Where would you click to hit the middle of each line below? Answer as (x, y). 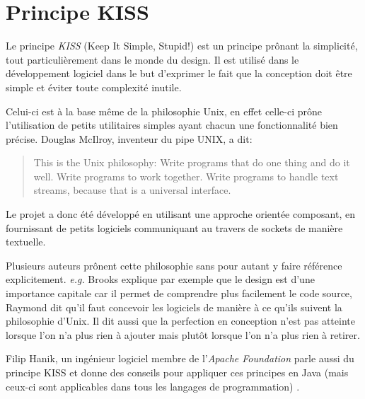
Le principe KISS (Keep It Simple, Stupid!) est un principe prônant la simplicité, (182, 46)
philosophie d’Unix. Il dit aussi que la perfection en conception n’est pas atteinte (180, 321)
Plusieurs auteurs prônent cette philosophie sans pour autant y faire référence (174, 265)
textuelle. (26, 242)
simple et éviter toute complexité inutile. (94, 87)
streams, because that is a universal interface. (132, 190)
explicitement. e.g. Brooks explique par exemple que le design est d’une (160, 279)
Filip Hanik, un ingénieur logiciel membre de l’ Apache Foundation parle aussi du (180, 358)
